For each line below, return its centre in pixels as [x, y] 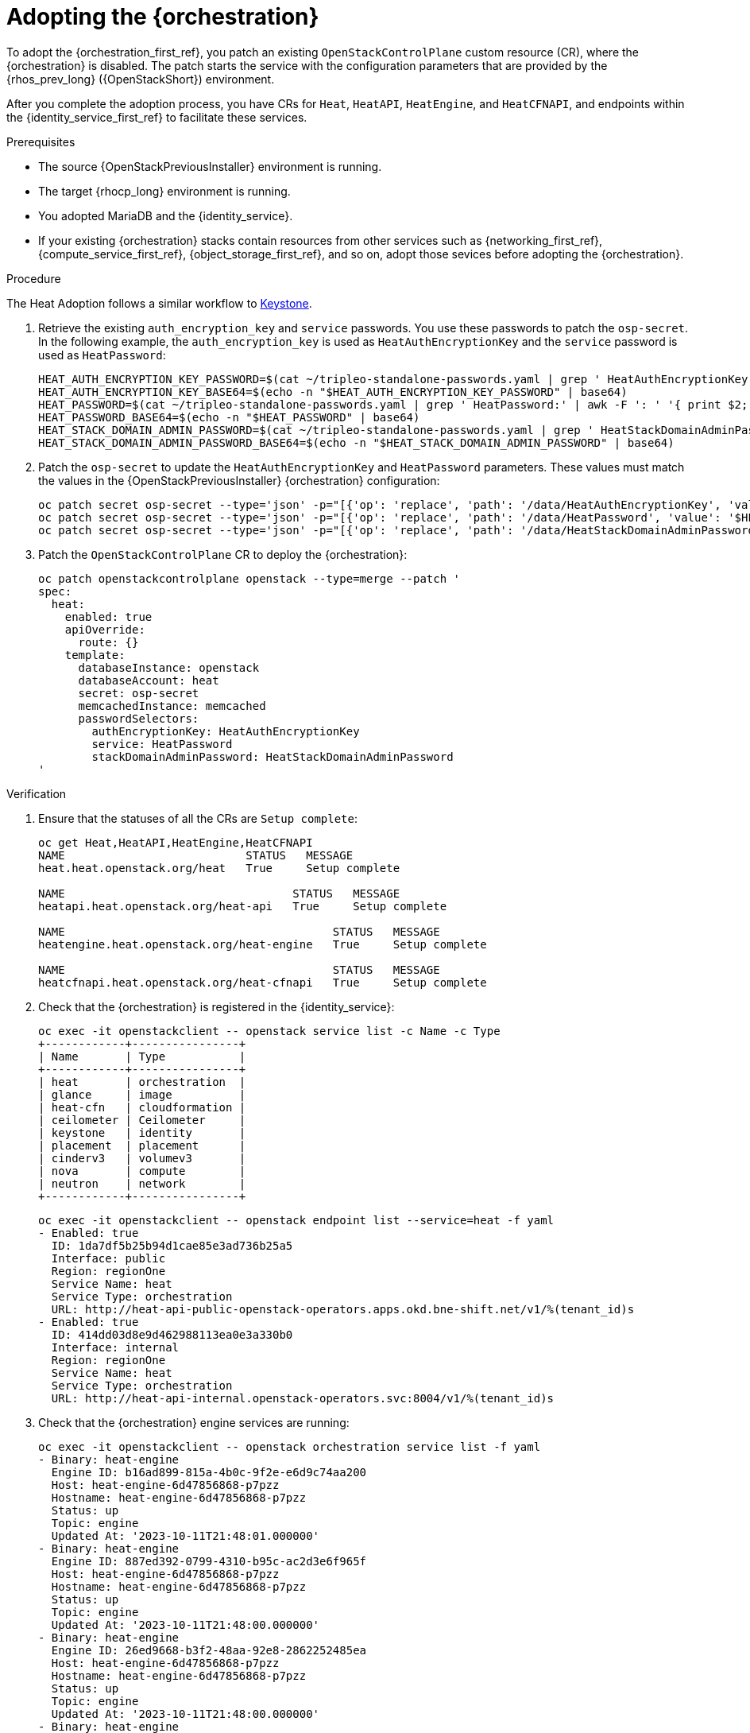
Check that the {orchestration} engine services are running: [194, 1422]
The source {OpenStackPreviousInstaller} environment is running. [210, 166]
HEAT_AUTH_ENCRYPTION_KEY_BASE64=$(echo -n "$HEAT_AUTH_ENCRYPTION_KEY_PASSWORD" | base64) [333, 392]
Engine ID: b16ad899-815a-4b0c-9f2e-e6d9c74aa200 [209, 1472]
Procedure [34, 278]
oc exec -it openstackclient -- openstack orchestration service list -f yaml [290, 1446]
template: [95, 655]
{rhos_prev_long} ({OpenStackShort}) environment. [141, 79]
